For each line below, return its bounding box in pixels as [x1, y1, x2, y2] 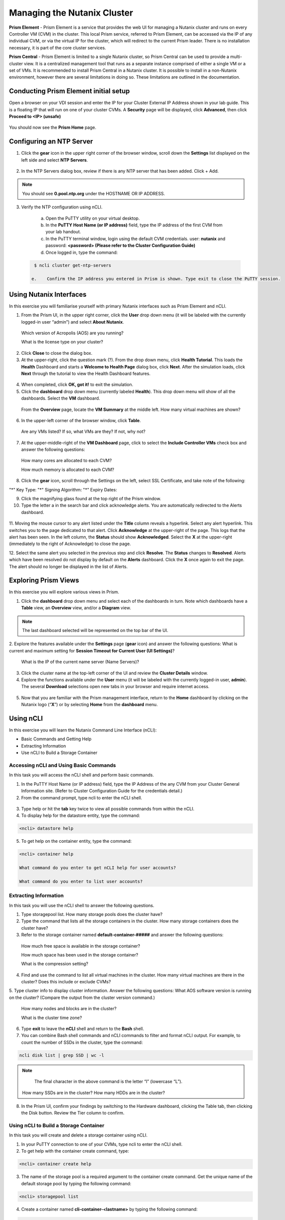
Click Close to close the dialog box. [21, 350, 93, 356]
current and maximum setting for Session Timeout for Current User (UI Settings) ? [9, 648, 175, 653]
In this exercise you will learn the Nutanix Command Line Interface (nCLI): [9, 727, 157, 733]
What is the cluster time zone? [21, 1015, 82, 1020]
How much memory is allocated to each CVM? [21, 467, 114, 472]
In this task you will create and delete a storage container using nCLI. [9, 1132, 148, 1138]
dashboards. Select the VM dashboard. [21, 395, 100, 401]
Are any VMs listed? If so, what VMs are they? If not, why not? [21, 428, 146, 434]
